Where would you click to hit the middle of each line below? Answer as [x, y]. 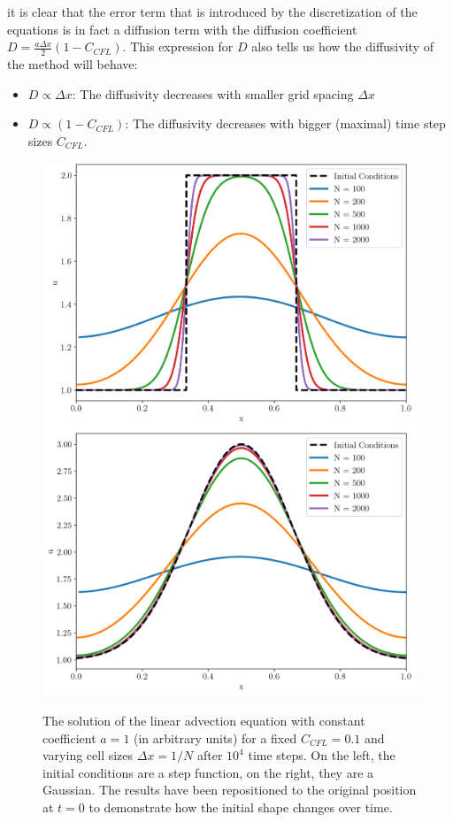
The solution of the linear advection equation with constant [204, 721]
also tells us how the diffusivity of [342, 46]
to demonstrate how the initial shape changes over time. [241, 807]
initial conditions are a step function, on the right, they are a [208, 772]
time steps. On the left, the [322, 755]
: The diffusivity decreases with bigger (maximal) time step [285, 123]
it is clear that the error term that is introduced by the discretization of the [212, 12]
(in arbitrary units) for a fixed [215, 737]
